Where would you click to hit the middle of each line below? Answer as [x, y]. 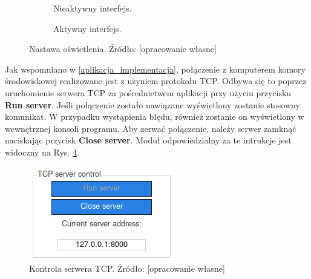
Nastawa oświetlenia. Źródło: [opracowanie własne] [123, 49]
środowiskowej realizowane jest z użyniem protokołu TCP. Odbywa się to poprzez [156, 81]
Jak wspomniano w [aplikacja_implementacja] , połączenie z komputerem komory [155, 69]
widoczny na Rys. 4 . [42, 152]
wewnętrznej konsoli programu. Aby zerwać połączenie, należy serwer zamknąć [151, 128]
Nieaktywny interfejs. [93, 8]
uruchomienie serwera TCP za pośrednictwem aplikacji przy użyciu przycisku [148, 92]
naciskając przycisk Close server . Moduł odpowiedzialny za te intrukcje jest [148, 140]
